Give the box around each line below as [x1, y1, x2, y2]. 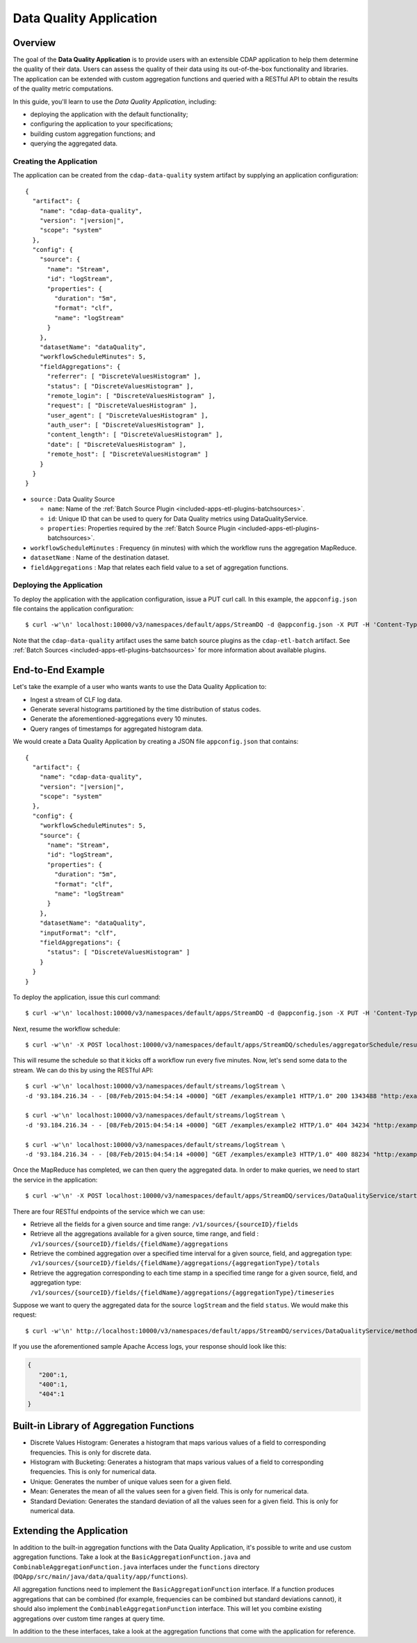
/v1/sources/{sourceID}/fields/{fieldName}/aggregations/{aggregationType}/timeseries [30, 1288, 335, 1296]
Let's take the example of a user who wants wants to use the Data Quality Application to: [13, 683, 267, 691]
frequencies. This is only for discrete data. [30, 1448, 152, 1457]
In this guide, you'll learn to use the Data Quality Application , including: [13, 97, 217, 106]
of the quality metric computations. [13, 84, 114, 93]
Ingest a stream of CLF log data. [30, 695, 122, 704]
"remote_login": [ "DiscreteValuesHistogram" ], [47, 392, 216, 399]
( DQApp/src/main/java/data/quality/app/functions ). [13, 1573, 188, 1581]
